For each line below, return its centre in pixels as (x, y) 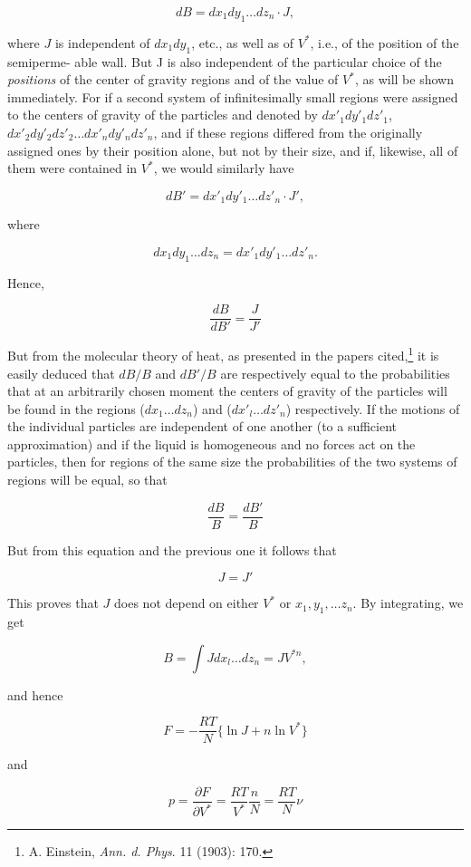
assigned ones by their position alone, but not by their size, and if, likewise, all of (233, 150)
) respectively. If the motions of (373, 408)
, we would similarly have (224, 168)
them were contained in (72, 168)
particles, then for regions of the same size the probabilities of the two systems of (232, 462)
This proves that (53, 603)
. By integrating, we (408, 603)
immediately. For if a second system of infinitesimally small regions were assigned (233, 96)
